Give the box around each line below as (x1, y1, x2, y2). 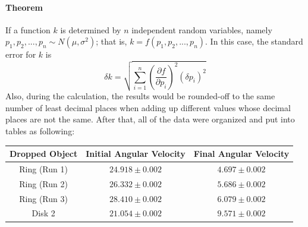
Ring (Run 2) (19, 177, 68, 190)
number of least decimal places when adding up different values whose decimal (5, 101, 291, 113)
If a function (5, 23, 51, 36)
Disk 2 (32, 207, 55, 219)
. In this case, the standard (205, 35, 303, 48)
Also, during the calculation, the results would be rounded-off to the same (5, 90, 275, 102)
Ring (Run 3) (19, 192, 68, 204)
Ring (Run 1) (19, 162, 68, 175)
